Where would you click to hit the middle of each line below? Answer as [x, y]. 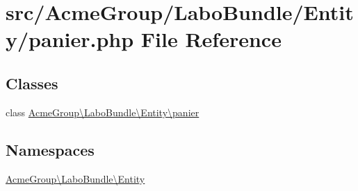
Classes [32, 83]
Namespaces [50, 149]
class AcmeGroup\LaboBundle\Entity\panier [103, 112]
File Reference [211, 39]
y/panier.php [70, 39]
